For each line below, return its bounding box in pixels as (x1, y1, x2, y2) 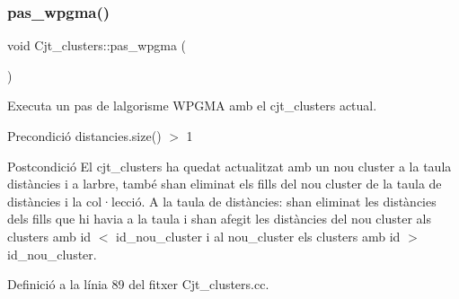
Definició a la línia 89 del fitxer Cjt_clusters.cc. (7, 275, 269, 294)
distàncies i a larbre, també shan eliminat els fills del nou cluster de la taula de (7, 174, 442, 193)
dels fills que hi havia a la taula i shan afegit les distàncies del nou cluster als (7, 209, 431, 228)
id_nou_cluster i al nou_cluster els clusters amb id (116, 226, 401, 245)
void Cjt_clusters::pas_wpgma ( (7, 36, 186, 55)
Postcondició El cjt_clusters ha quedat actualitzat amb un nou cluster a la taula (7, 156, 452, 175)
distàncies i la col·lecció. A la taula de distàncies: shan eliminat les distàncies (7, 191, 437, 210)
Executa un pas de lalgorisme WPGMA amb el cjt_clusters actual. (7, 96, 377, 115)
